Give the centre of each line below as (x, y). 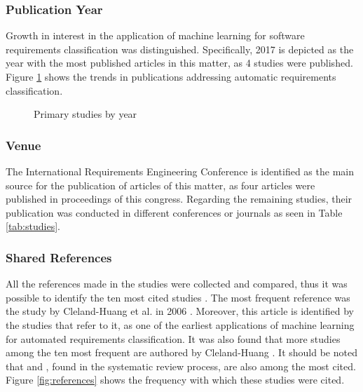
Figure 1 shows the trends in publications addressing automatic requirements (171, 76)
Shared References (59, 257)
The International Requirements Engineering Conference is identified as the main (180, 171)
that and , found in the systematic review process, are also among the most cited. (181, 366)
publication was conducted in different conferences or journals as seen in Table (174, 212)
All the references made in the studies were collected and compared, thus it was (177, 284)
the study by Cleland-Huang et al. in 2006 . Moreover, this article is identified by (180, 311)
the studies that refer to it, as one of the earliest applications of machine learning (180, 324)
